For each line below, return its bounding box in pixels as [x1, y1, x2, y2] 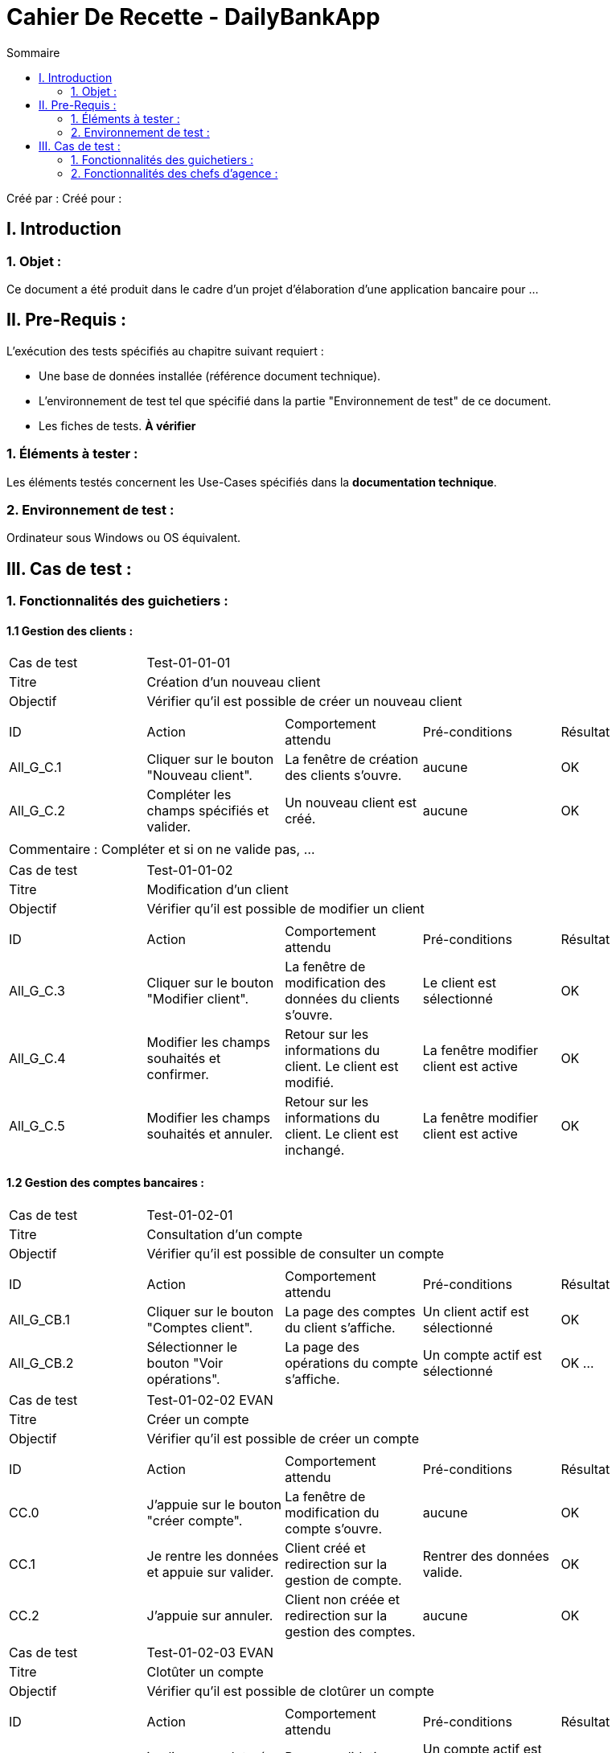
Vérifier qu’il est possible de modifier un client [146, 901, 425, 918]
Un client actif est [422, 1303, 529, 1320]
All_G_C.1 [9, 759, 62, 776]
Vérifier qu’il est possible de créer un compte [146, 1430, 419, 1447]
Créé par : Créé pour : [6, 191, 122, 205]
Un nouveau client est [285, 794, 417, 811]
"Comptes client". [146, 1319, 253, 1336]
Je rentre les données [146, 1547, 279, 1564]
